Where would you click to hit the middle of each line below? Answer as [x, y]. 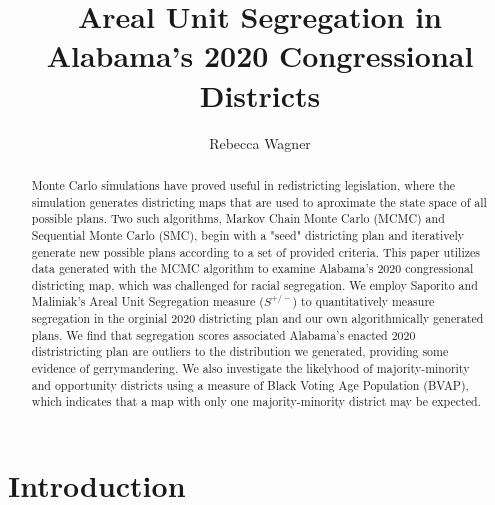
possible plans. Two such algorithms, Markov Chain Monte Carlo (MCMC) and [238, 218]
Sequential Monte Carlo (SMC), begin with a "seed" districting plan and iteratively [248, 234]
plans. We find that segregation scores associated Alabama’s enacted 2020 [223, 334]
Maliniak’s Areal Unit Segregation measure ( [147, 301]
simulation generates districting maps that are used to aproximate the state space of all [259, 201]
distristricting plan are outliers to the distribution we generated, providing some [240, 351]
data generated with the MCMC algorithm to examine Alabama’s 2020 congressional [252, 268]
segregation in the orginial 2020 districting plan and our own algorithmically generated [257, 318]
